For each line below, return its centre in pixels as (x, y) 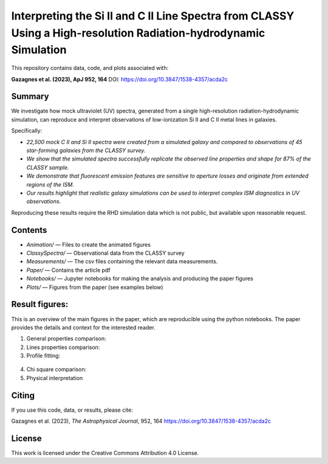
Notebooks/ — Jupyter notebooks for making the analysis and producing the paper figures (140, 279)
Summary (30, 96)
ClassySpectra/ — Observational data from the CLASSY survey (105, 253)
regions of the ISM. (50, 184)
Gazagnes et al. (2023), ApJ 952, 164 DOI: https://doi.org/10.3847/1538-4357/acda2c (120, 79)
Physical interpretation (55, 378)
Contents (29, 230)
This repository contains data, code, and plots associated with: (90, 68)
